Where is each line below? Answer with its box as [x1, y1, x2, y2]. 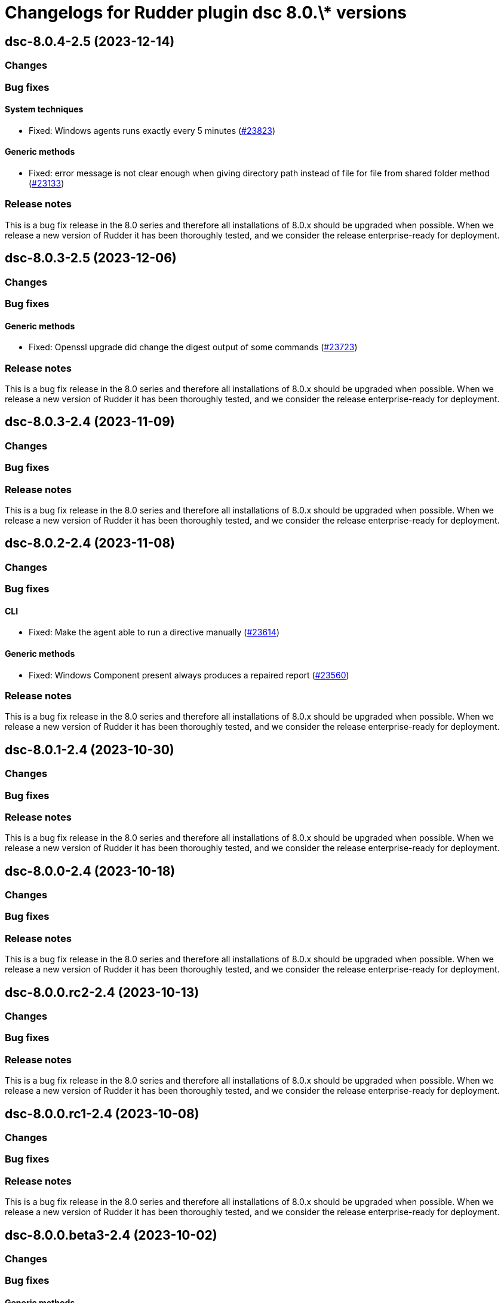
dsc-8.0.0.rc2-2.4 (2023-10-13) [5, 984, 199, 1000]
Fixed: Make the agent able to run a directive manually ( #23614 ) [29, 627, 279, 638]
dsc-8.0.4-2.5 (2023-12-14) [5, 33, 175, 49]
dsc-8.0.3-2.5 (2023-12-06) [5, 250, 177, 266]
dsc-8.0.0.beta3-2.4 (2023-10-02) [5, 1227, 217, 1243]
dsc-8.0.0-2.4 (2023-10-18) [5, 863, 176, 879]
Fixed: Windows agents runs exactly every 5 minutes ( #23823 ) [29, 125, 276, 136]
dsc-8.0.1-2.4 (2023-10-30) [5, 742, 174, 757]
